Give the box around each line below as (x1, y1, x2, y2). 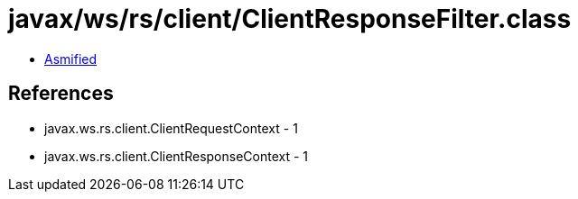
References (8, 82, 114, 105)
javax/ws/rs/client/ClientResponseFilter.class (8, 4, 572, 34)
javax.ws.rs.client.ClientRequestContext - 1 (44, 120, 298, 136)
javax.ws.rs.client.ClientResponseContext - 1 (44, 148, 309, 164)
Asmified (44, 50, 98, 67)
